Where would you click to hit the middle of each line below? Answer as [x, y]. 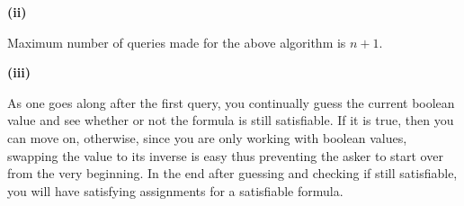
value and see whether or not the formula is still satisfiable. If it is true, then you [231, 120]
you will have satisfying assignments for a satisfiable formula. [175, 190]
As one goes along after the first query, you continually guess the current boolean [231, 102]
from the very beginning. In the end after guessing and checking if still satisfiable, [232, 173]
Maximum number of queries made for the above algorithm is [177, 42]
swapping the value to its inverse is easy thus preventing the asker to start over [225, 155]
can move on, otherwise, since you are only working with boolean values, [207, 137]
